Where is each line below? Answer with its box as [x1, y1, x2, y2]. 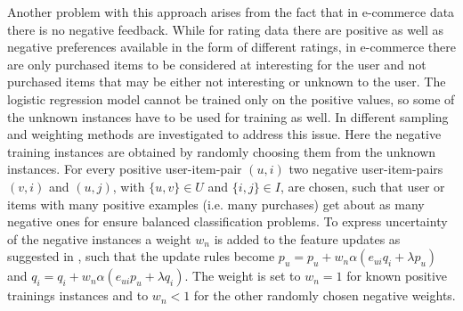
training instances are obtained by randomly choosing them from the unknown [7, 142, 436, 160]
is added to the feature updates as [214, 229, 401, 248]
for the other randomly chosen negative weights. [193, 286, 456, 305]
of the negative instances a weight [7, 229, 191, 248]
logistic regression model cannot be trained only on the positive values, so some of [7, 89, 455, 108]
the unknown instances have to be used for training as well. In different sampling [7, 107, 449, 126]
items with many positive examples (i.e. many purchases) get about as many [7, 194, 425, 213]
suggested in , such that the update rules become [7, 247, 275, 266]
